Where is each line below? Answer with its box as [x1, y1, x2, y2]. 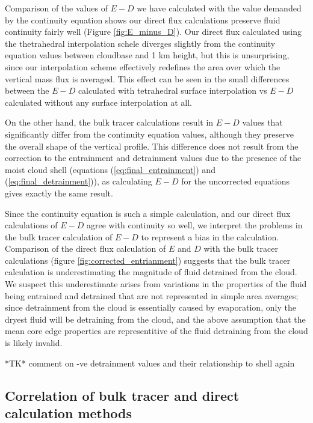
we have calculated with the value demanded [137, 2, 302, 14]
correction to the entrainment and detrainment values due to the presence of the [5, 151, 302, 164]
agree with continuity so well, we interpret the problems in [86, 219, 303, 231]
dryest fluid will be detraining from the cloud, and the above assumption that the [5, 312, 306, 325]
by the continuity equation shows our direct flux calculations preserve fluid [5, 13, 280, 26]
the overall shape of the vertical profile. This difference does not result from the [5, 139, 299, 152]
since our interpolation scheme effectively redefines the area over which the [5, 60, 280, 73]
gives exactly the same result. [5, 186, 113, 199]
